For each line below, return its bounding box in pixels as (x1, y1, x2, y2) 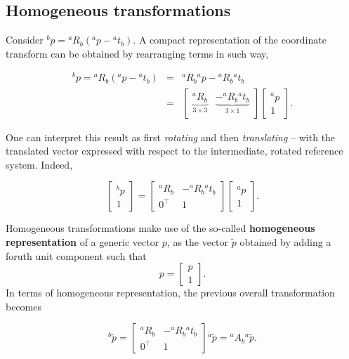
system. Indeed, (6, 157, 73, 171)
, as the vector (166, 234, 229, 249)
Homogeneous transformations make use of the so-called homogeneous (6, 221, 315, 235)
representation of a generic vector (6, 234, 159, 249)
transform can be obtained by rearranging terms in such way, (6, 46, 269, 60)
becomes (6, 299, 42, 313)
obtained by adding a (239, 234, 331, 249)
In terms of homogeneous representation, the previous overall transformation (6, 285, 335, 300)
